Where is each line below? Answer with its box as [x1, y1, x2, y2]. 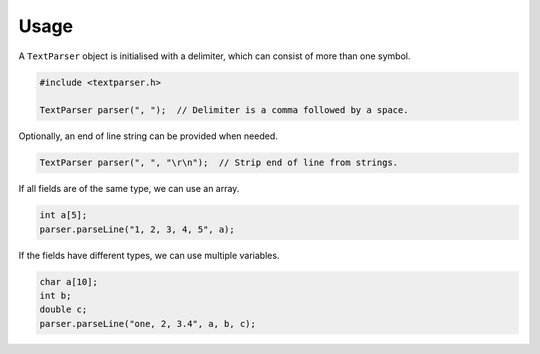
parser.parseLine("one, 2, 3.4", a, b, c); [39, 318, 257, 329]
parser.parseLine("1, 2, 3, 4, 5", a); [39, 223, 235, 235]
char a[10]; [39, 276, 99, 287]
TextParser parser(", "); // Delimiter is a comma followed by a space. [39, 105, 409, 116]
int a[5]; [39, 210, 88, 221]
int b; [39, 290, 72, 301]
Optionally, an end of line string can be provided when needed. [18, 130, 279, 142]
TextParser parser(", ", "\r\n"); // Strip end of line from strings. [39, 157, 399, 169]
